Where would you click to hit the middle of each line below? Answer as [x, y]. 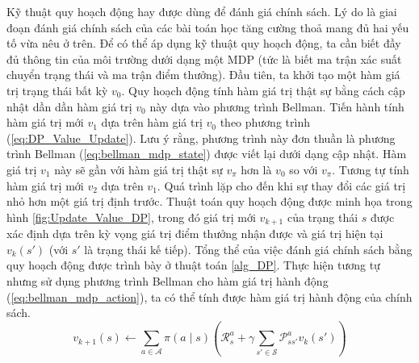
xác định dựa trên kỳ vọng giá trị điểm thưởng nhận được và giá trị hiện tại [195, 234]
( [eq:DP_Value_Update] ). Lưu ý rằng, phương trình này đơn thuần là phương [201, 138]
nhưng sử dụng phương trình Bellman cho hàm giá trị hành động [168, 280]
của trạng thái [323, 217]
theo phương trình [265, 122]
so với [304, 169]
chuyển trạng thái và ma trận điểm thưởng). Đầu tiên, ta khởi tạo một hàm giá [203, 75]
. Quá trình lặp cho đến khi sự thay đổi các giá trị [281, 185]
